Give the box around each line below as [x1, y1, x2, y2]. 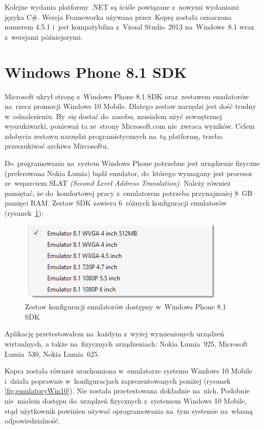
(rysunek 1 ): [5, 208, 44, 218]
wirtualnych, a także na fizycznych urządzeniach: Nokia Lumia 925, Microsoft [5, 338, 248, 349]
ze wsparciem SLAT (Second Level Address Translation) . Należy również [5, 178, 231, 188]
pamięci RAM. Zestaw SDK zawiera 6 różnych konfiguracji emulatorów [5, 197, 227, 208]
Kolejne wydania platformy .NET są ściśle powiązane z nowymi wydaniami [5, 2, 239, 12]
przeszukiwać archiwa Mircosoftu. [5, 140, 109, 151]
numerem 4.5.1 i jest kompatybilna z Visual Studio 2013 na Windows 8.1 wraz [5, 21, 254, 32]
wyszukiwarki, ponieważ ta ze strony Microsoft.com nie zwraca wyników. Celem [5, 121, 255, 131]
